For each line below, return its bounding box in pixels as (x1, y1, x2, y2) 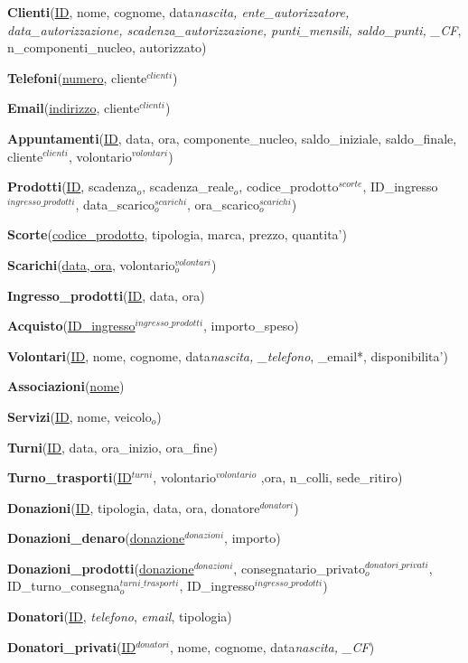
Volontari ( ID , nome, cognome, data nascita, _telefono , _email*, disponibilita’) (7, 346, 448, 365)
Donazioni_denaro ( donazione (7, 528, 185, 547)
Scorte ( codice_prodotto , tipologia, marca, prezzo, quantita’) (7, 225, 347, 244)
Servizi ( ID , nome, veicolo (7, 406, 152, 425)
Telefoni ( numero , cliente (7, 68, 147, 87)
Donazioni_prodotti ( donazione (7, 558, 194, 577)
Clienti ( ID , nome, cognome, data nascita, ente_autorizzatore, (7, 3, 350, 21)
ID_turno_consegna (7, 576, 120, 595)
